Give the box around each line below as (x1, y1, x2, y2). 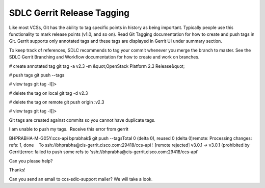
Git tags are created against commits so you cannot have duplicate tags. (9, 117, 156, 123)
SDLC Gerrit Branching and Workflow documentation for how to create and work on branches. (9, 54, 200, 60)
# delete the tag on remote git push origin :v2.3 (9, 99, 105, 105)
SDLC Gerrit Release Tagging (9, 7, 130, 18)
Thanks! (9, 167, 26, 173)
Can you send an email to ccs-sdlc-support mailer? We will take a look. (9, 176, 153, 182)
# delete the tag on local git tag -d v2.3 (9, 90, 88, 96)
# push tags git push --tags (9, 72, 65, 78)
